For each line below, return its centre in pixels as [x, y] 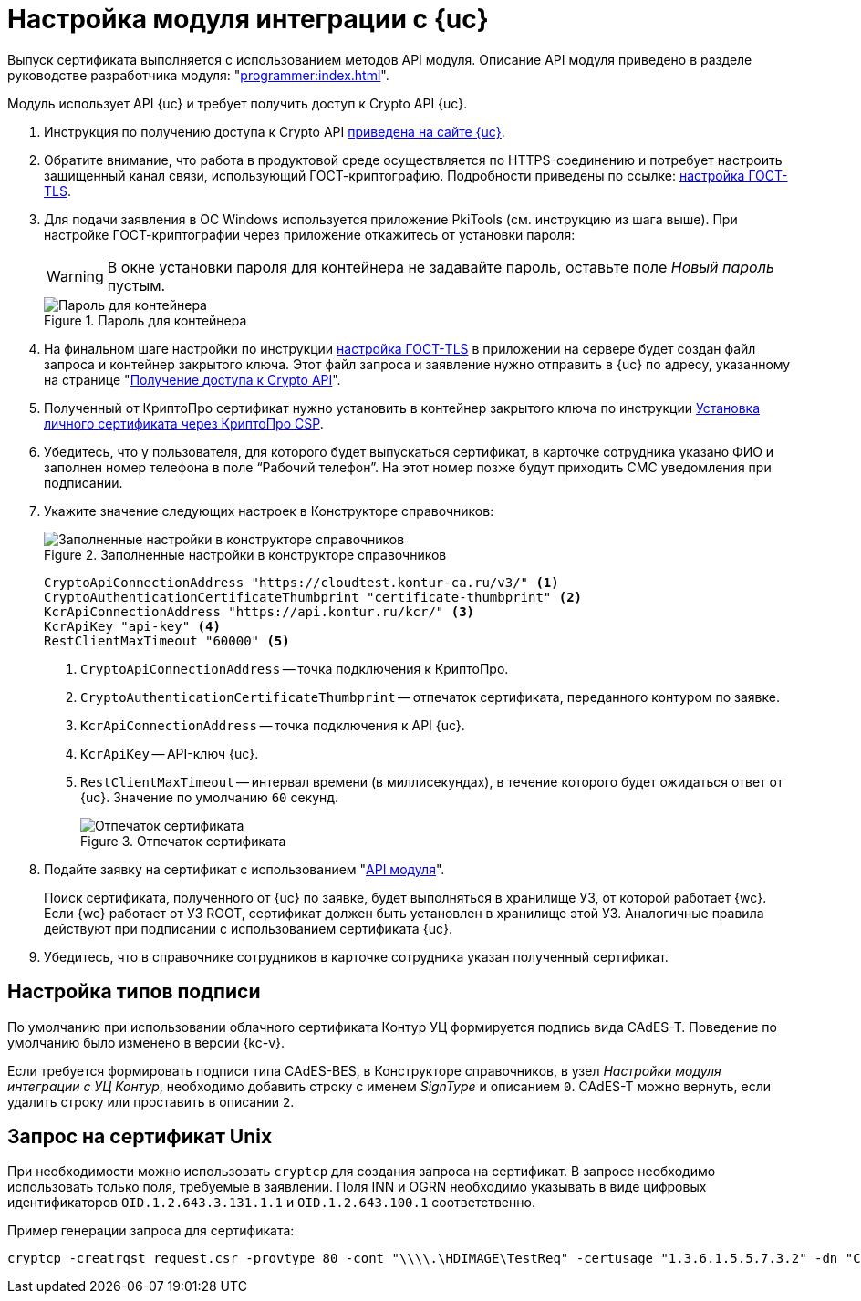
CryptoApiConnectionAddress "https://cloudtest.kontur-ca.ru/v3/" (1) [301, 582]
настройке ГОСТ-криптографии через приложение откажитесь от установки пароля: [310, 234]
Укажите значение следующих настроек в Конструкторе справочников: [269, 511]
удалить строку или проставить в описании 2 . [151, 1101]
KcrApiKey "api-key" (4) [132, 626]
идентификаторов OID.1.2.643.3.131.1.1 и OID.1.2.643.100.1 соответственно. [271, 1203]
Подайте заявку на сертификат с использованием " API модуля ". [244, 869]
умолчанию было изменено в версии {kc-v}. [146, 1042]
